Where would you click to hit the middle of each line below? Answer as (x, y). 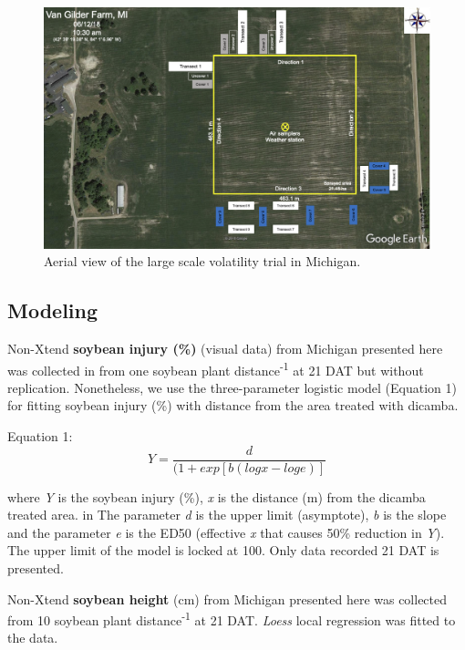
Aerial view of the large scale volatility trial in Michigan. (202, 261)
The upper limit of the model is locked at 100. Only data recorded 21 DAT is (223, 550)
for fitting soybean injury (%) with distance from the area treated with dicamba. (233, 405)
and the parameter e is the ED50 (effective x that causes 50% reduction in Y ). (226, 532)
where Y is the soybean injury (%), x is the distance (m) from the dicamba (217, 496)
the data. (33, 638)
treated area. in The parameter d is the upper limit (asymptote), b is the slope (227, 515)
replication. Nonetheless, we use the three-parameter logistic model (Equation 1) (232, 387)
